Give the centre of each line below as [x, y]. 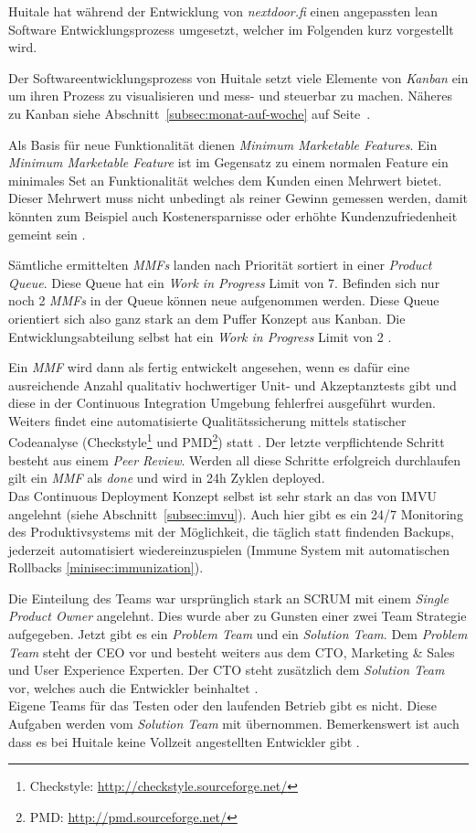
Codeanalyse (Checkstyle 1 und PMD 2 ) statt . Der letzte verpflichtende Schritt [227, 441]
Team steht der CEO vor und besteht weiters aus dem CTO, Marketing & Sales [232, 651]
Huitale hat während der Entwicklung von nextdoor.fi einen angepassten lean [223, 11]
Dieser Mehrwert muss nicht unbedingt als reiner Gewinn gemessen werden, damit [238, 198]
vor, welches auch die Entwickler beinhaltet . [133, 687]
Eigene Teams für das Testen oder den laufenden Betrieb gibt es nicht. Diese [222, 705]
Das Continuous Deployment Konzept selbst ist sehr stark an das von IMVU [222, 495]
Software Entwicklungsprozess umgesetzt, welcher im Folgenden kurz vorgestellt [231, 29]
